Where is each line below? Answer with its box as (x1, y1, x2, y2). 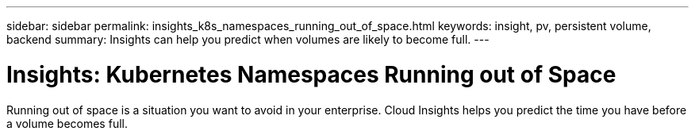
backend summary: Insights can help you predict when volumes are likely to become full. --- (6, 33, 490, 46)
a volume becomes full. (6, 116, 128, 130)
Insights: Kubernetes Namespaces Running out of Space (6, 60, 616, 88)
